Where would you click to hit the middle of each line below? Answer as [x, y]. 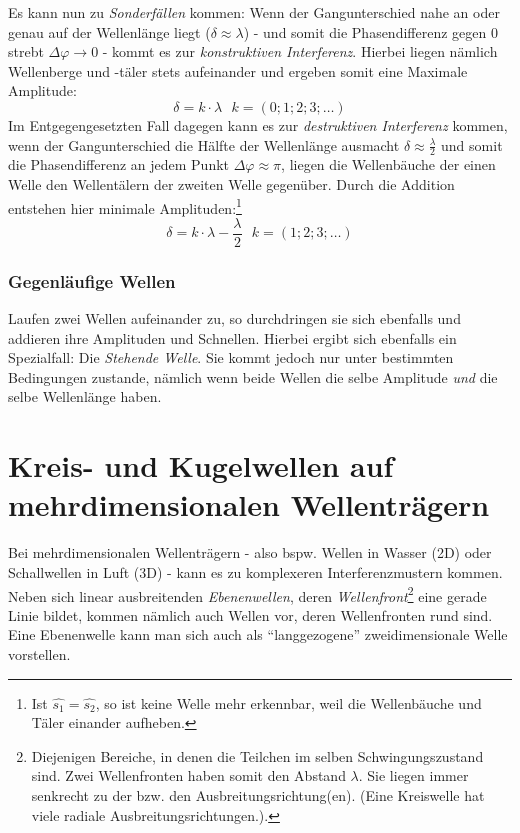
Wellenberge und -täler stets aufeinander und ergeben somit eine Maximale [238, 70]
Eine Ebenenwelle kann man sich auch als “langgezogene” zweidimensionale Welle [258, 634]
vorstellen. [39, 654]
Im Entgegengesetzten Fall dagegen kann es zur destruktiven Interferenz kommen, [258, 124]
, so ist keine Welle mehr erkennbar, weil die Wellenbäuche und [288, 702]
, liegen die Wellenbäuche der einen [388, 164]
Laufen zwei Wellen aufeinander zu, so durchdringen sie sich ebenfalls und [234, 318]
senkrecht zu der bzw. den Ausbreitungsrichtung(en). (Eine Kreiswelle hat [258, 794]
